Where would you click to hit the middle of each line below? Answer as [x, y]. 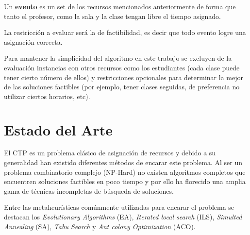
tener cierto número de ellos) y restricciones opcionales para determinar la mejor [124, 77]
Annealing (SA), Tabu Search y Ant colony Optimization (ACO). [100, 226]
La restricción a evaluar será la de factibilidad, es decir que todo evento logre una [125, 32]
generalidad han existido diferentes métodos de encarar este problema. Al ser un [123, 162]
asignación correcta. [33, 42]
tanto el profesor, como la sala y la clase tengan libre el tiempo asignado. [112, 16]
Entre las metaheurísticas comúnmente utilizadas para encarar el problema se [119, 207]
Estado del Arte [58, 129]
